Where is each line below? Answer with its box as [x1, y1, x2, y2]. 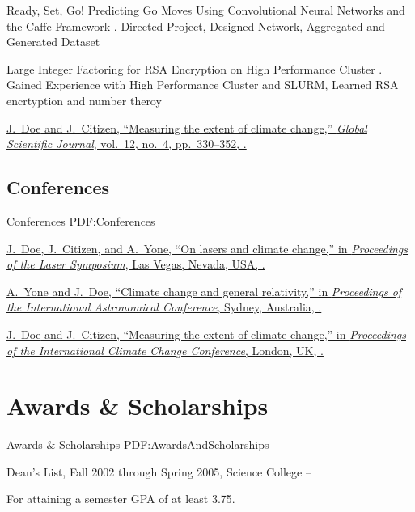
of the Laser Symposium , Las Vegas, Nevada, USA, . [6, 256, 265, 273]
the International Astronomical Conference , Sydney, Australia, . [6, 298, 322, 315]
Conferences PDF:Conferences [6, 212, 155, 229]
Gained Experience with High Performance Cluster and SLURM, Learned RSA [6, 76, 399, 93]
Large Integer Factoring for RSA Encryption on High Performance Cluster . [6, 60, 383, 77]
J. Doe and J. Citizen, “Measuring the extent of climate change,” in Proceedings [6, 325, 406, 342]
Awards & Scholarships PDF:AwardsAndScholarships [6, 436, 269, 453]
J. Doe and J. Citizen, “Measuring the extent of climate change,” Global [6, 119, 367, 136]
